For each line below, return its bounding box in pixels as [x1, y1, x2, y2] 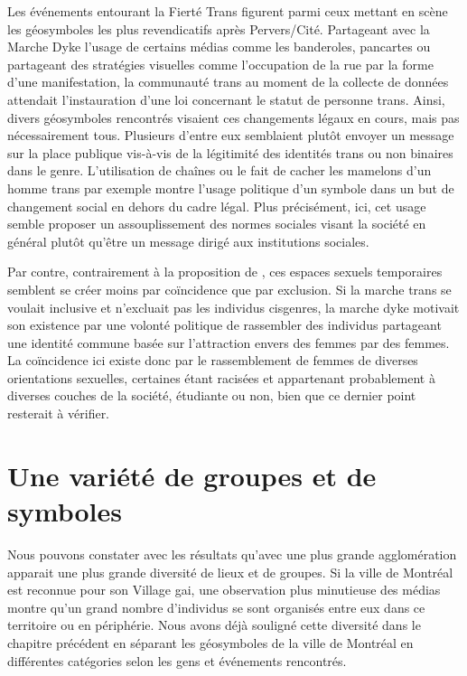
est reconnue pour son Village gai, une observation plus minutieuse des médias [7, 580, 441, 599]
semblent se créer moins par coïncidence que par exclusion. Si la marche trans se [7, 279, 452, 298]
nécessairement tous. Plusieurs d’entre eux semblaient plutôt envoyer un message [7, 126, 454, 145]
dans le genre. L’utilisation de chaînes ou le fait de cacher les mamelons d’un [7, 161, 432, 180]
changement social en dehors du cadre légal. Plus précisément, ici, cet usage [7, 196, 426, 215]
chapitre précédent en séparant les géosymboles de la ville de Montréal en [7, 633, 414, 652]
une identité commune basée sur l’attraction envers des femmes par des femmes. [7, 333, 450, 352]
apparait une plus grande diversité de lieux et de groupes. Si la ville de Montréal [7, 562, 453, 581]
